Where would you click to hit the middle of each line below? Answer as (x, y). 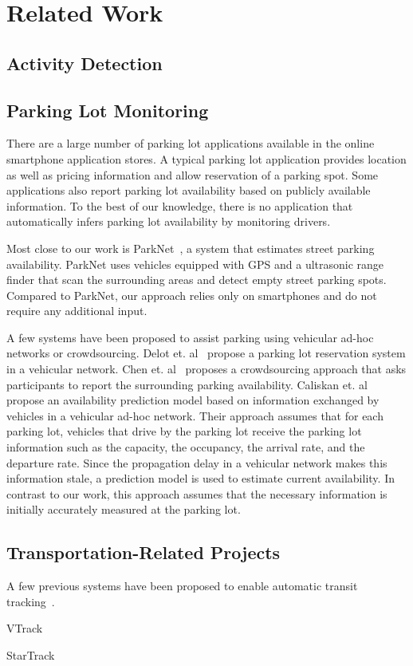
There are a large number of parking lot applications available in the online (191, 143)
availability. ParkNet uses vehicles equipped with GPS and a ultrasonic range (195, 264)
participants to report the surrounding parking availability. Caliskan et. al (187, 384)
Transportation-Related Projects (144, 552)
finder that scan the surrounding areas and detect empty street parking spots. (197, 280)
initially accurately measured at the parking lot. (124, 509)
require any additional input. (77, 311)
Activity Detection (85, 63)
